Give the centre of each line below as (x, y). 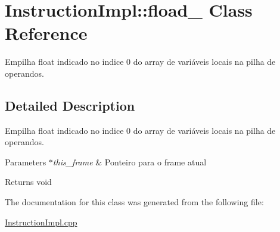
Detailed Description (70, 105)
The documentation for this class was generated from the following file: (134, 202)
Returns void (28, 182)
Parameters (26, 162)
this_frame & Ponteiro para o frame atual (130, 162)
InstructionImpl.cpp (41, 222)
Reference (46, 33)
